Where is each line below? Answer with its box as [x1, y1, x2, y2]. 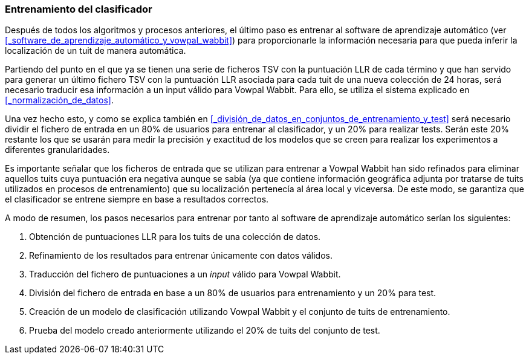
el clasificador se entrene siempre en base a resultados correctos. [5, 194, 269, 205]
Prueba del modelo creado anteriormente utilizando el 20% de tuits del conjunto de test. [29, 325, 380, 336]
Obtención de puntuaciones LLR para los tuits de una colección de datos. [29, 231, 321, 242]
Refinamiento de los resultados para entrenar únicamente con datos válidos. [29, 250, 333, 261]
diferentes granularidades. [5, 144, 110, 155]
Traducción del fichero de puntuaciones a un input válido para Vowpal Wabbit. [29, 269, 341, 280]
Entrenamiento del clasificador [5, 3, 152, 15]
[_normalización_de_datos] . [5, 95, 114, 106]
